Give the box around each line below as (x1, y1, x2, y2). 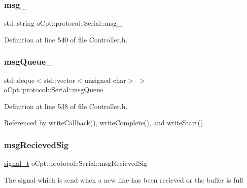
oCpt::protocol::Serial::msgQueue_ (4, 84, 108, 95)
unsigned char (84, 75, 126, 85)
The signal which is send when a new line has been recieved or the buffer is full (4, 174, 244, 185)
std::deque (4, 75, 35, 85)
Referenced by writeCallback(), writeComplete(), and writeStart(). (4, 117, 205, 128)
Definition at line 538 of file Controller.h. (4, 101, 128, 111)
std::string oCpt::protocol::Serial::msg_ (4, 18, 122, 28)
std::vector (43, 75, 75, 85)
